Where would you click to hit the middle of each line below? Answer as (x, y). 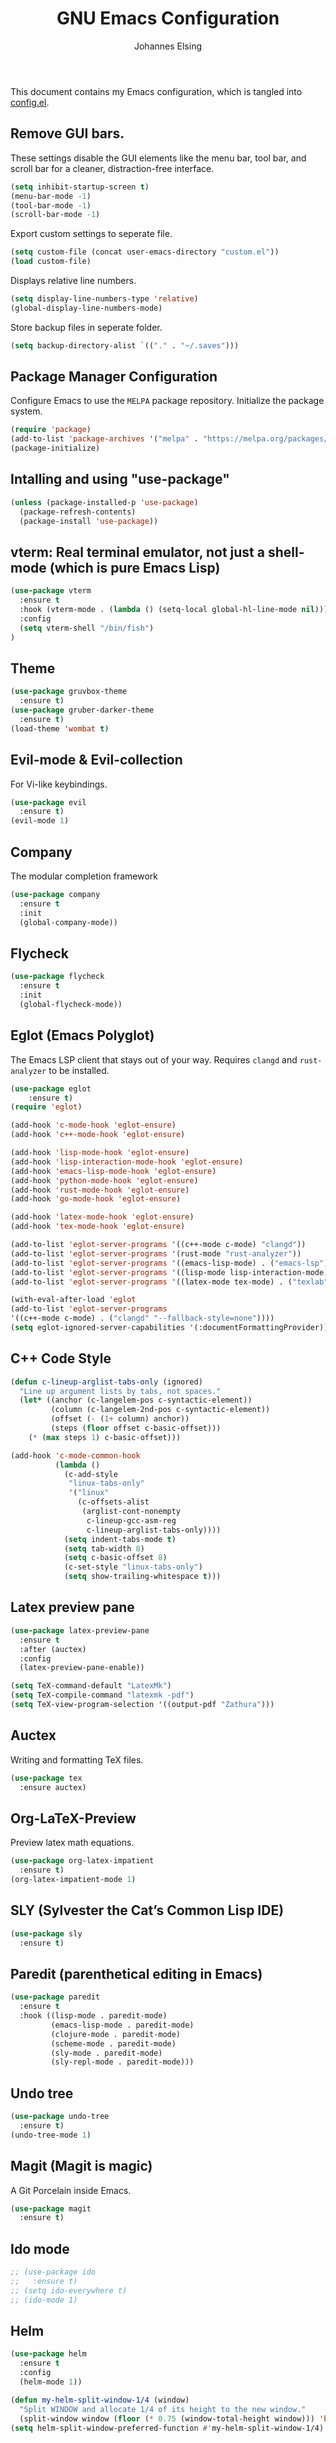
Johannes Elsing (167, 46)
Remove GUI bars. (67, 133)
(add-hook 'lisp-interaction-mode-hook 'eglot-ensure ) (127, 1162)
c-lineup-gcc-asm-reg (131, 1520)
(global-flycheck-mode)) (71, 1004)
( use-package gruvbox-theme (69, 692)
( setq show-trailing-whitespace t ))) (142, 1577)
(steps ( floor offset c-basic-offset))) (136, 1428)
